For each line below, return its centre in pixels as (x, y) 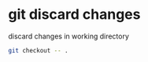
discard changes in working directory (69, 36)
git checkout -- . (38, 50)
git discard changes (74, 15)
